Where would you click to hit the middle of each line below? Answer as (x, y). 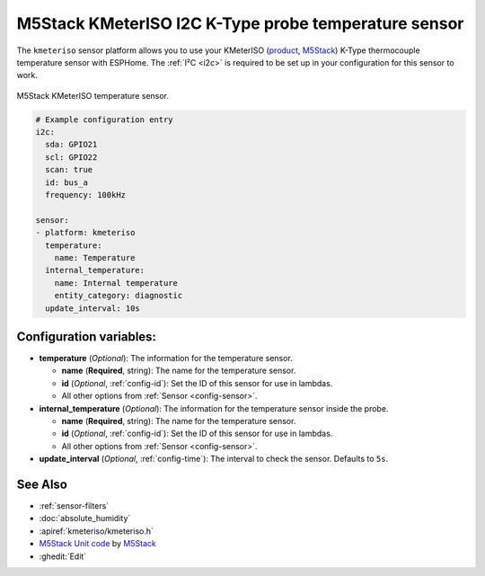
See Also (42, 484)
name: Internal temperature (116, 283)
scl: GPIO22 (71, 157)
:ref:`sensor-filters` (74, 506)
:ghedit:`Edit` (63, 556)
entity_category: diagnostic (119, 296)
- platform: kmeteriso (85, 233)
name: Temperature (95, 257)
